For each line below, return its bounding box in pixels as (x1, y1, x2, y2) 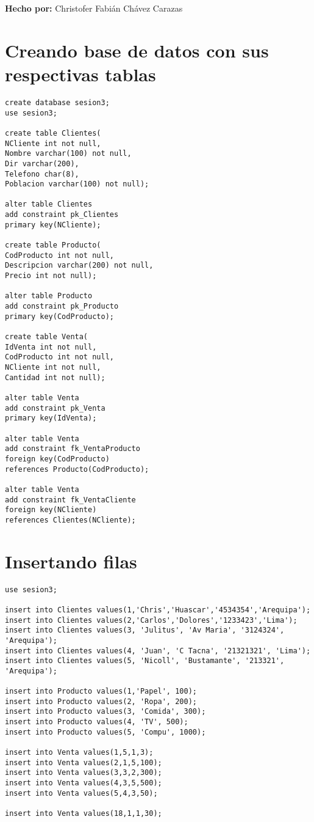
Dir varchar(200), (5, 159, 79, 168)
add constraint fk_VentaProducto (5, 444, 140, 453)
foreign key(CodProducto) (5, 454, 110, 463)
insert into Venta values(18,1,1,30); (5, 809, 162, 818)
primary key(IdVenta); (5, 414, 97, 423)
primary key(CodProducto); (5, 312, 114, 321)
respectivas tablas (5, 61, 156, 86)
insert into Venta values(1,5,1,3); (5, 748, 154, 757)
